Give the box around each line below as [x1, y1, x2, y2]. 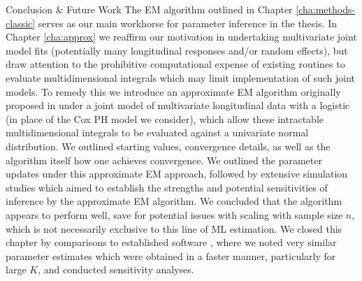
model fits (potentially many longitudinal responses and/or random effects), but [6, 43, 348, 57]
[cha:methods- [296, 2, 356, 16]
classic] [6, 15, 36, 30]
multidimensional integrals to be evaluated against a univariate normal [6, 125, 309, 140]
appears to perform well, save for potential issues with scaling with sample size [6, 207, 343, 222]
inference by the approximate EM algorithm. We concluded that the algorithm [6, 194, 342, 208]
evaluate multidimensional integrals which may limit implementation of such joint [6, 70, 355, 85]
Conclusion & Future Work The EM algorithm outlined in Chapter [6, 2, 293, 16]
